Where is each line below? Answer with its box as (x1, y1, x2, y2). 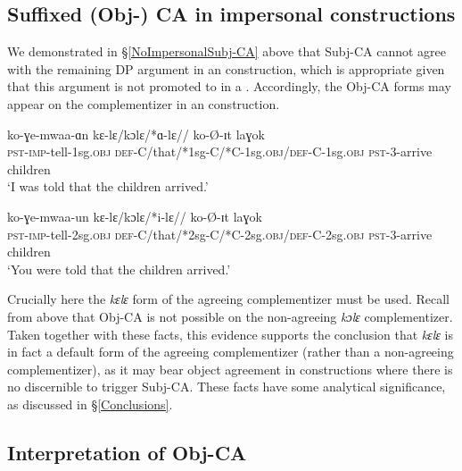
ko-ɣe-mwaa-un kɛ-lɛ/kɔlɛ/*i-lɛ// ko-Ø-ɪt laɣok (7, 206, 262, 225)
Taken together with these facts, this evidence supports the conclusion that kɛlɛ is (7, 324, 453, 343)
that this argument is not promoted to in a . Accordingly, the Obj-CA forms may (7, 77, 451, 96)
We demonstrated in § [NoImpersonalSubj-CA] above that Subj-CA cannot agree (7, 42, 447, 61)
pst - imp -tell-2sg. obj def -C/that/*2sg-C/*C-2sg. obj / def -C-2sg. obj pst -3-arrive (7, 224, 433, 243)
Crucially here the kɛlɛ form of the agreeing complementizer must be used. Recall (7, 290, 450, 308)
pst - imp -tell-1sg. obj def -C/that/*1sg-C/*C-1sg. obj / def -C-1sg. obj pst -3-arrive (7, 142, 433, 161)
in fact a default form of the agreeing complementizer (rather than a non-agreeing (7, 342, 454, 361)
